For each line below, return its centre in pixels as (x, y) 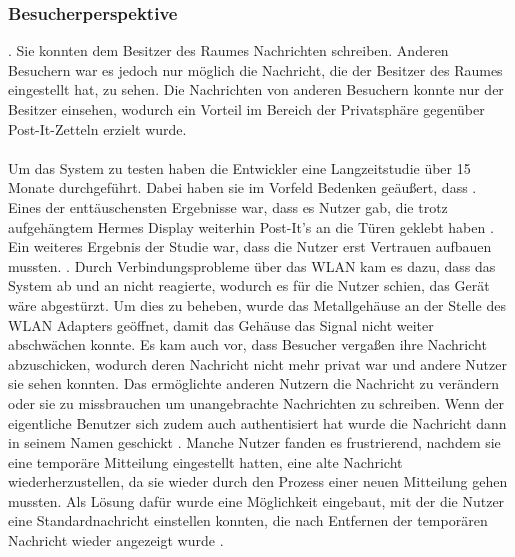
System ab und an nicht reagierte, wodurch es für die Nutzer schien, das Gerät (249, 285)
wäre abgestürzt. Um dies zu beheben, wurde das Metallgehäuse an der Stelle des (257, 304)
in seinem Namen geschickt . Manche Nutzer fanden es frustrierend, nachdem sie (254, 442)
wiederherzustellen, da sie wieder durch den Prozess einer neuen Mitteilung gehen (258, 481)
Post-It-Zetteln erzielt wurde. (97, 128)
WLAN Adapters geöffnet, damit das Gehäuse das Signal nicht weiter (221, 324)
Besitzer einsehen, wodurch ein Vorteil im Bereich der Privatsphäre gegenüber (246, 109)
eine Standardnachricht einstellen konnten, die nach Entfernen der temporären (248, 520)
